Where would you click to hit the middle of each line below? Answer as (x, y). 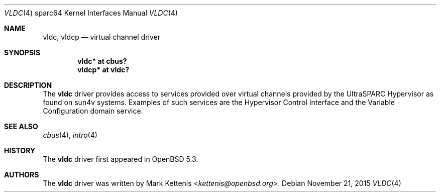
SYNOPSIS (22, 53)
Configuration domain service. (93, 111)
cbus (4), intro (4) (70, 135)
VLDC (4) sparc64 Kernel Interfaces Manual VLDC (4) (91, 13)
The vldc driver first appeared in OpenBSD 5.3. (121, 159)
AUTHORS (22, 175)
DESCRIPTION (28, 85)
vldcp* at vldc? (103, 70)
